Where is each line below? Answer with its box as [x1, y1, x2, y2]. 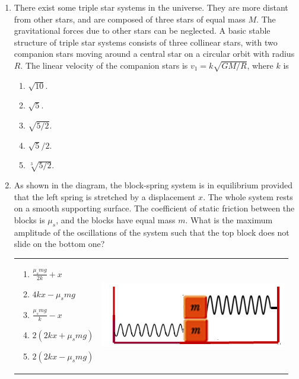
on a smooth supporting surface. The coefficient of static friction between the [14, 202, 295, 214]
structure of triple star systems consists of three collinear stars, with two [14, 36, 278, 48]
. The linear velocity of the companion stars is [20, 59, 188, 71]
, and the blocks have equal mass [56, 213, 176, 226]
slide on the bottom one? [14, 237, 105, 250]
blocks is [14, 213, 45, 226]
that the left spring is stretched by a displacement [14, 190, 196, 203]
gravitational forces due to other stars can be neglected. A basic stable [14, 24, 271, 37]
